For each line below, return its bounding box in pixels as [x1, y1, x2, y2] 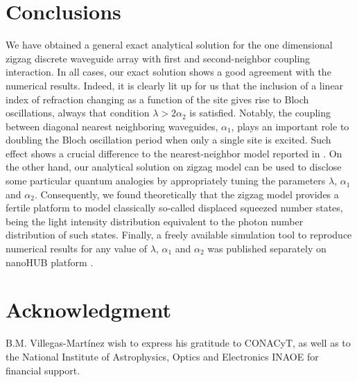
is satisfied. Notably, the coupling [189, 105, 331, 120]
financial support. [6, 363, 80, 377]
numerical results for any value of [6, 241, 148, 256]
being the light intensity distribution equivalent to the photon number [6, 214, 304, 228]
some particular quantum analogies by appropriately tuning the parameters [6, 173, 326, 188]
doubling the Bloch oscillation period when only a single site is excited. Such [6, 132, 331, 147]
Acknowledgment [6, 295, 171, 324]
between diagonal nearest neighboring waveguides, [6, 119, 218, 133]
